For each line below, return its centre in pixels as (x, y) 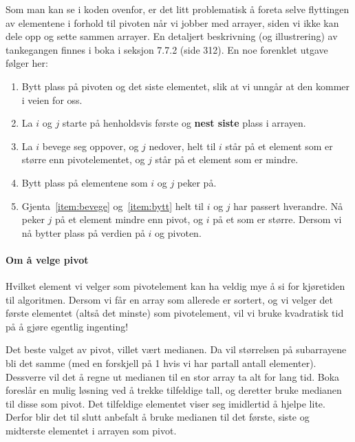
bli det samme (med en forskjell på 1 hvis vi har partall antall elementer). (161, 363)
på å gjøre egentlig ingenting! (67, 326)
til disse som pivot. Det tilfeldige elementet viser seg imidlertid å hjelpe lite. (165, 403)
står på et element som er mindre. (227, 159)
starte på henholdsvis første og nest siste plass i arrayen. (184, 123)
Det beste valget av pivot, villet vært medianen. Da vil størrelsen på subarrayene (176, 349)
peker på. (197, 182)
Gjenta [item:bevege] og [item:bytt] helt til (112, 206)
